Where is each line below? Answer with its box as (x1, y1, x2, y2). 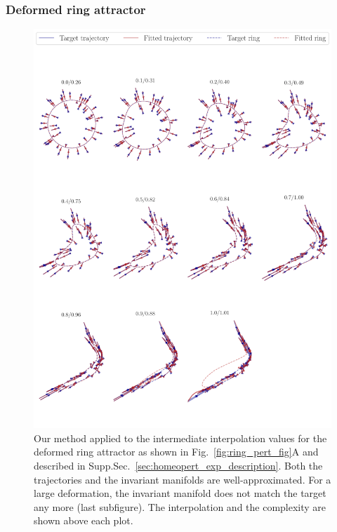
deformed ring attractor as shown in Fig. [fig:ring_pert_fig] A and (34, 444, 319, 459)
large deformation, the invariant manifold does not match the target (34, 486, 326, 500)
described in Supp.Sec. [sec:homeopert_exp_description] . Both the (34, 458, 323, 473)
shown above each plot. (34, 513, 133, 528)
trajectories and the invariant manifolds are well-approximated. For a (34, 472, 331, 486)
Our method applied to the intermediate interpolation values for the (34, 430, 327, 445)
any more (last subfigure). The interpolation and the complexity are (34, 499, 326, 514)
